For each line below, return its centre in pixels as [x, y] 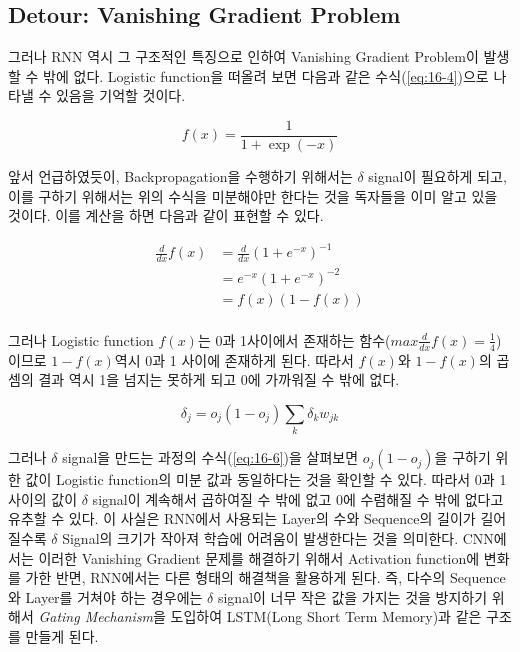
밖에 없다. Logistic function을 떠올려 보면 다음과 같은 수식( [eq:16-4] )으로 [266, 75]
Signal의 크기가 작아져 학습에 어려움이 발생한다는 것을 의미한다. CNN [278, 537]
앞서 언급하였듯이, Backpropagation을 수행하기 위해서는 [180, 176]
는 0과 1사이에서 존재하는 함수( [294, 339]
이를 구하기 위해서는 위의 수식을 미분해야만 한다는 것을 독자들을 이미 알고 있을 [253, 195]
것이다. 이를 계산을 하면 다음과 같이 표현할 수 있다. [166, 215]
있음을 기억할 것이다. [120, 95]
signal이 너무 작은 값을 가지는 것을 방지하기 [352, 596]
